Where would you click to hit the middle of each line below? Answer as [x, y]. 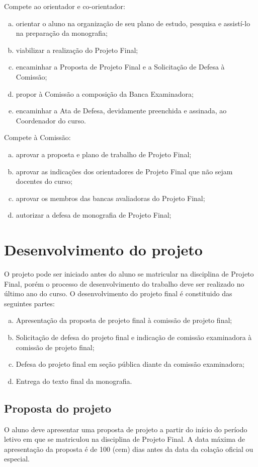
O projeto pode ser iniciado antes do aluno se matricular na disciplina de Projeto [129, 274]
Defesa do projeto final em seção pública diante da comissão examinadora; [130, 364]
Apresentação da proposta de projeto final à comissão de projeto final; [124, 320]
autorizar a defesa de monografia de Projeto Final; [94, 215]
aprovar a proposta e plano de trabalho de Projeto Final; [104, 154]
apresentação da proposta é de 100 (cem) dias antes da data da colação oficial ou [129, 449]
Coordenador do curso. [51, 120]
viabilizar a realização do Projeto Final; [77, 50]
